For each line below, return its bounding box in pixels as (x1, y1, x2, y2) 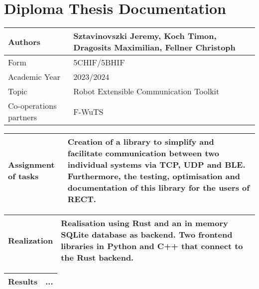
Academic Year (8, 71, 60, 83)
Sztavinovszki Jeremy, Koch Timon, (73, 30, 217, 42)
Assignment (8, 159, 55, 171)
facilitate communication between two (67, 147, 220, 159)
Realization (8, 234, 53, 246)
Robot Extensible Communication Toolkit (73, 85, 220, 97)
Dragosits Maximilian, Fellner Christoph (73, 41, 236, 53)
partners (8, 111, 37, 123)
